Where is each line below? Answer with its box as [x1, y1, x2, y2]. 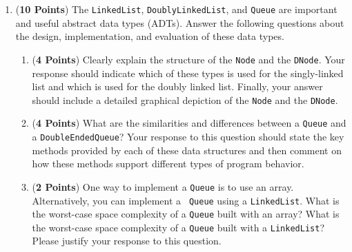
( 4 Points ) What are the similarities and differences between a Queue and [32, 116, 346, 130]
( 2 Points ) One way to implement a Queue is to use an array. [32, 179, 294, 193]
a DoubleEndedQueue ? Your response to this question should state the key [32, 129, 344, 143]
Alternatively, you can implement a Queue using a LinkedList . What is [32, 193, 340, 207]
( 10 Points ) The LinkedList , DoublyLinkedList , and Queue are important [15, 2, 338, 16]
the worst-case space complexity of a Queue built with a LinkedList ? [32, 220, 324, 234]
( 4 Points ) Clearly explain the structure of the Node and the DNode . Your [32, 52, 345, 66]
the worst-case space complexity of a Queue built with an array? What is [32, 207, 340, 221]
